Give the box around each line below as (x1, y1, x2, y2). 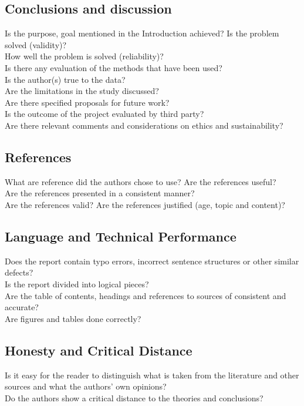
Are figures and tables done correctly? (5, 312, 141, 324)
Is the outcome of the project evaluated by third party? (5, 108, 204, 120)
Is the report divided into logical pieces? (5, 277, 149, 290)
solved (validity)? (5, 38, 67, 51)
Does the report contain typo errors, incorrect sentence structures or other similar (5, 254, 299, 267)
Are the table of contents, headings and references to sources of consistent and (5, 289, 286, 301)
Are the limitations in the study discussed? (5, 85, 159, 97)
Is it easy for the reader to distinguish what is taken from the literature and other (5, 368, 299, 381)
